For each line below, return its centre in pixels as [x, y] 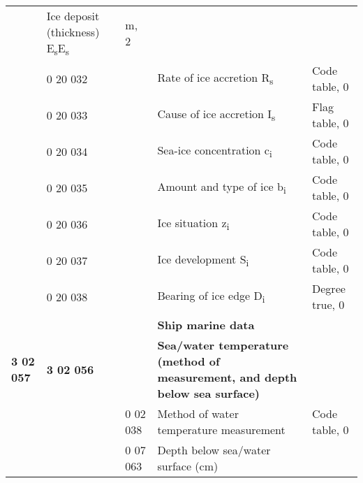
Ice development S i [203, 260]
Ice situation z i [193, 224]
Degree [329, 289]
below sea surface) [208, 394]
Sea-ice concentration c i [215, 151]
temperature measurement [221, 430]
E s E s [58, 49]
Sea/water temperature [223, 345]
